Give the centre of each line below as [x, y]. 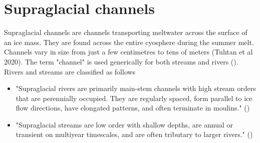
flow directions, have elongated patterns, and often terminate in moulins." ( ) [133, 108]
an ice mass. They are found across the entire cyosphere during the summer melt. [129, 42]
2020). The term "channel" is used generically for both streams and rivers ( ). [121, 61]
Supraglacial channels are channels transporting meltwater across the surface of [126, 32]
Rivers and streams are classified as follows [70, 71]
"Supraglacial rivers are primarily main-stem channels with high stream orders [136, 88]
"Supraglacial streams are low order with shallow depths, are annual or [124, 124]
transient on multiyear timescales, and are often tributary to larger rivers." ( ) [134, 134]
